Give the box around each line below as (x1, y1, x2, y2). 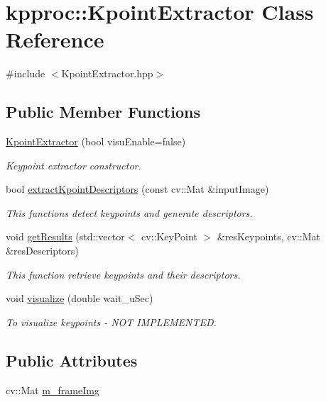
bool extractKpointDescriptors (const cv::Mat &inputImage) (6, 182, 269, 196)
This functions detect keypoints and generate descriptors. (6, 205, 253, 220)
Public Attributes (6, 349, 138, 371)
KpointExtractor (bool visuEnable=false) (6, 134, 186, 149)
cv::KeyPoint (141, 229, 197, 244)
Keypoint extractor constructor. (6, 157, 141, 172)
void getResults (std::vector (6, 229, 125, 244)
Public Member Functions (6, 101, 200, 123)
